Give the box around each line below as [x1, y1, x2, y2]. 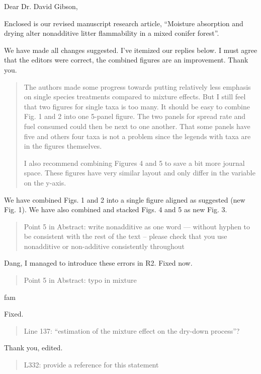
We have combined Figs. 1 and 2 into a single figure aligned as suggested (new [4, 194, 245, 205]
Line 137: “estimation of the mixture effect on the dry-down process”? [24, 325, 240, 336]
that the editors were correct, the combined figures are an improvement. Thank [4, 54, 248, 65]
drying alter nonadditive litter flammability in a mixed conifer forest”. [4, 28, 219, 38]
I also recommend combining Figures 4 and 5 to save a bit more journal [24, 157, 245, 168]
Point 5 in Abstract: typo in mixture [24, 275, 137, 285]
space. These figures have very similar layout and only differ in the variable [24, 167, 255, 178]
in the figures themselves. [24, 141, 102, 151]
